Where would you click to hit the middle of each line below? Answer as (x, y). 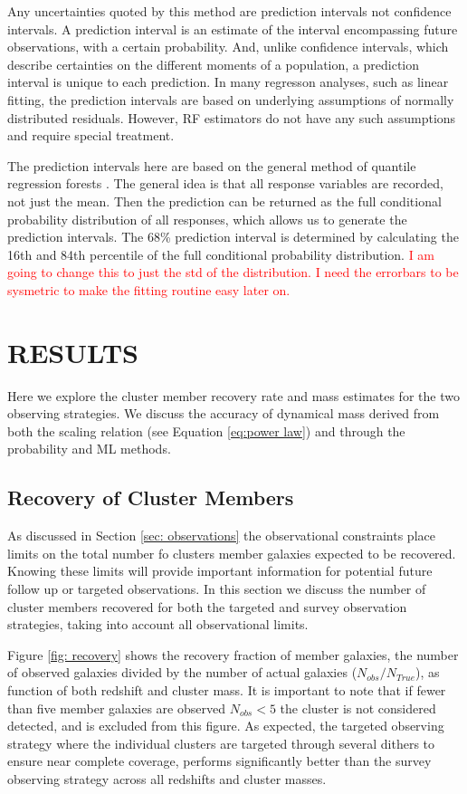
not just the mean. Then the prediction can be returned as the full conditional (224, 201)
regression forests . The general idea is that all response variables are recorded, (225, 183)
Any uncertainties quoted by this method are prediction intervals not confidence (229, 11)
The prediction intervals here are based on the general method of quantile (212, 165)
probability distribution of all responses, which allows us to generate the (207, 219)
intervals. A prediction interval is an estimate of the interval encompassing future (233, 29)
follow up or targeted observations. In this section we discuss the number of (217, 588)
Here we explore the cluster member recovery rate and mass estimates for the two (233, 395)
